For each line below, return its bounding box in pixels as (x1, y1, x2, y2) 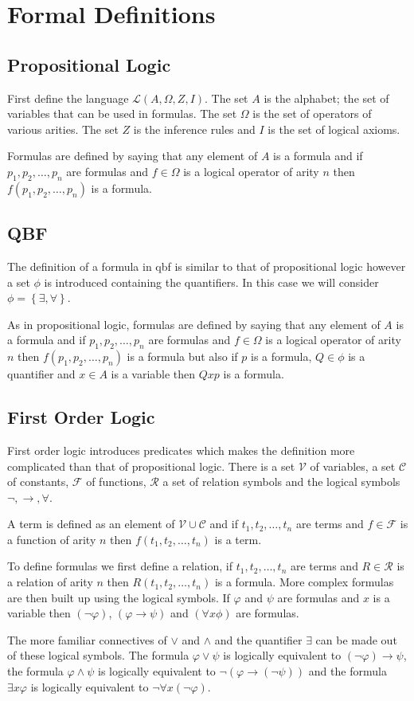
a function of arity (7, 531, 96, 547)
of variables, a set (310, 457, 396, 474)
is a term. (214, 531, 262, 547)
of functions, (86, 473, 146, 490)
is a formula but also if (127, 348, 238, 365)
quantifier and (7, 366, 76, 382)
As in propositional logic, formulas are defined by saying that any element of (7, 315, 381, 332)
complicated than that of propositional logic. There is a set (7, 457, 295, 474)
